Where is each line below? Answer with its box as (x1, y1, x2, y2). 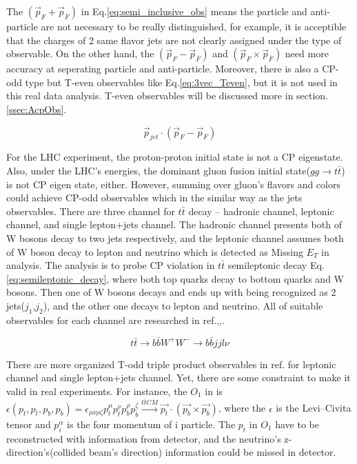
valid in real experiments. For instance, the (6, 383, 187, 398)
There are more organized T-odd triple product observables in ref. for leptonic (6, 356, 336, 371)
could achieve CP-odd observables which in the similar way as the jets (6, 190, 303, 205)
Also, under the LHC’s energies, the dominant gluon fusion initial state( (6, 163, 310, 177)
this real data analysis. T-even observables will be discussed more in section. (6, 88, 329, 103)
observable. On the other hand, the (6, 46, 154, 61)
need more (285, 46, 329, 61)
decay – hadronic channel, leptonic (188, 203, 334, 218)
